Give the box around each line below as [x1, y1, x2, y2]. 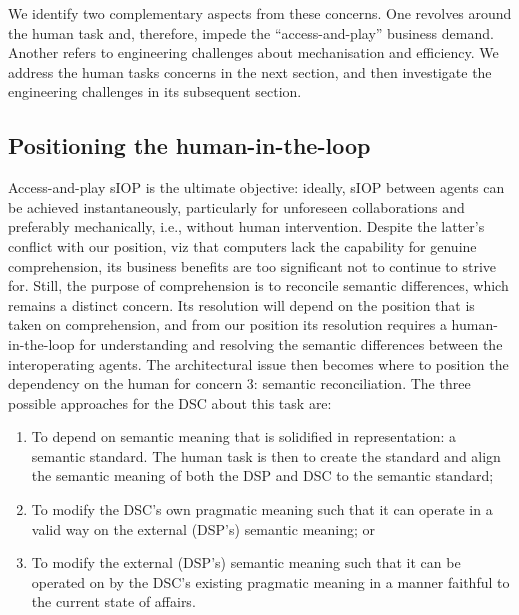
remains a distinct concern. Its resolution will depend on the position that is [8, 294, 475, 315]
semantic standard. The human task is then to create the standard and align [31, 445, 501, 466]
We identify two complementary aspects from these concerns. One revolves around [8, 3, 512, 23]
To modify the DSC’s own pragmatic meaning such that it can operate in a [31, 499, 493, 520]
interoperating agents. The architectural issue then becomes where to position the [8, 353, 509, 374]
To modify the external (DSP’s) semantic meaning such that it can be [31, 552, 461, 573]
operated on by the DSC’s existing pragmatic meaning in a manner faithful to [31, 571, 510, 592]
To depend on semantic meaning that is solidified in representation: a [31, 426, 457, 447]
